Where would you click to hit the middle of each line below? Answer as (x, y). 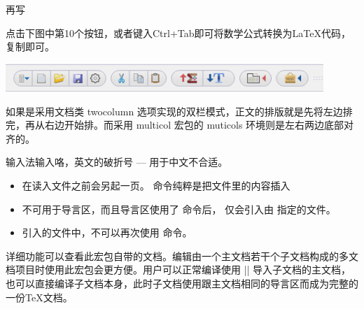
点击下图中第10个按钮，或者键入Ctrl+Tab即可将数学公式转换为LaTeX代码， (178, 33)
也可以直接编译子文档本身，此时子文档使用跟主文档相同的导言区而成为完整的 (182, 283)
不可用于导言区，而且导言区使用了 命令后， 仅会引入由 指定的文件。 (179, 209)
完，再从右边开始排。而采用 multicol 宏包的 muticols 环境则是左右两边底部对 (180, 125)
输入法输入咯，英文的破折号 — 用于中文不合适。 (117, 162)
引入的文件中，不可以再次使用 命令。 (107, 232)
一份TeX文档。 (39, 297)
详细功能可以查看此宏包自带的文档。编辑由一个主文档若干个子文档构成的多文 (182, 256)
